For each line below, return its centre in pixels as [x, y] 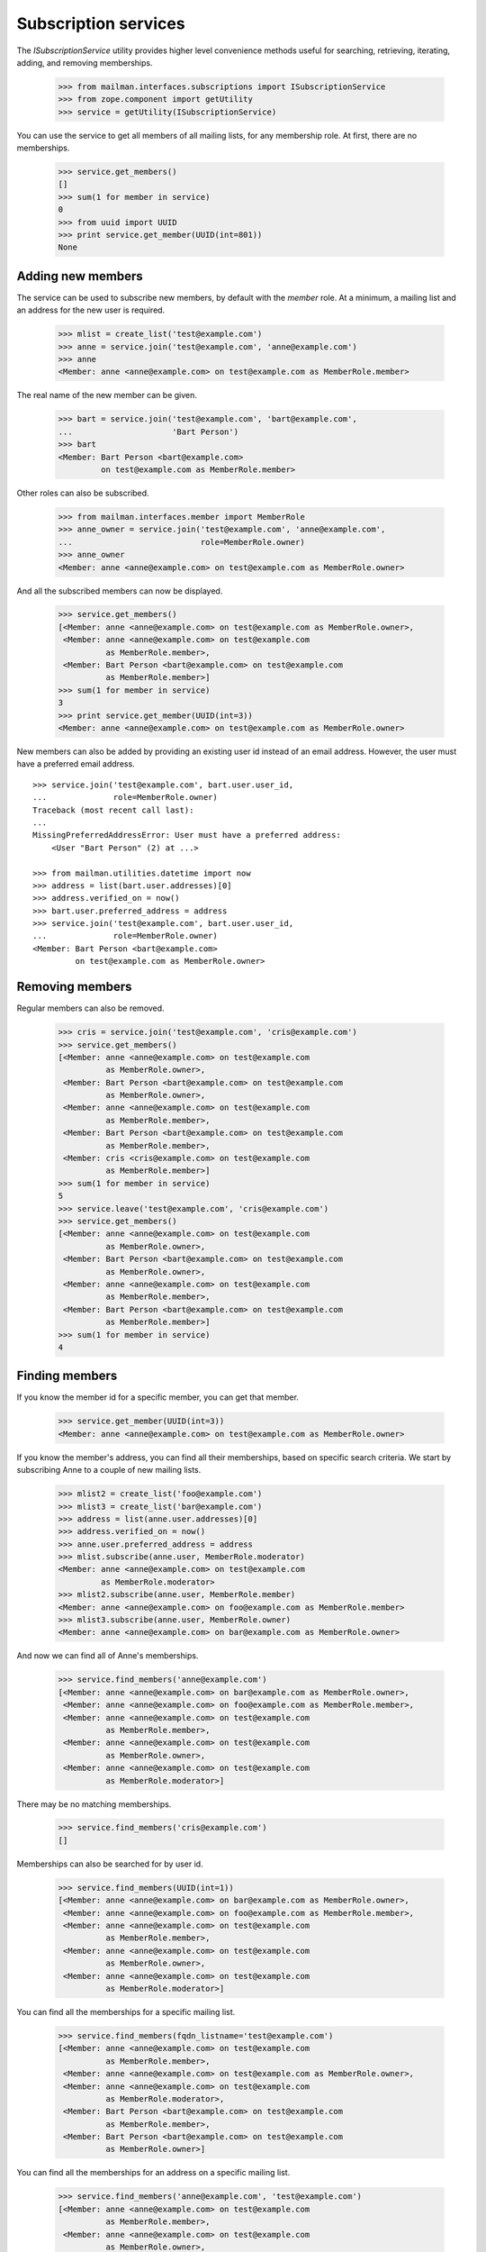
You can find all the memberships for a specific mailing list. [126, 2011]
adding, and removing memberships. [85, 62]
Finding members [67, 1376]
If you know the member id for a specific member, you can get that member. [157, 1397]
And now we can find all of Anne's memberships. [108, 1656]
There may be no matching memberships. [94, 1804]
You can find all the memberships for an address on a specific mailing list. [153, 2173]
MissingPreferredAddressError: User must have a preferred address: [187, 835]
